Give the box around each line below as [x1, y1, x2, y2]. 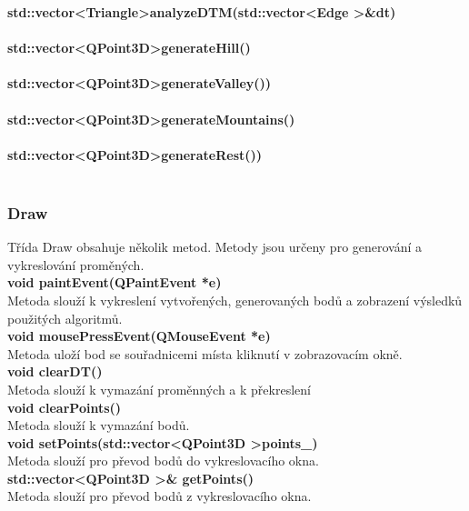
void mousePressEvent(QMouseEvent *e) [7, 326, 271, 346]
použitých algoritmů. [7, 308, 123, 327]
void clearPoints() [7, 397, 122, 416]
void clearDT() [7, 362, 103, 381]
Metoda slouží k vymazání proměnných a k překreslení [7, 379, 311, 398]
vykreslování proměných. [7, 255, 145, 274]
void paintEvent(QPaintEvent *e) [7, 273, 222, 292]
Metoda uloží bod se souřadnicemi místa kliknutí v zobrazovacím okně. [7, 344, 403, 363]
